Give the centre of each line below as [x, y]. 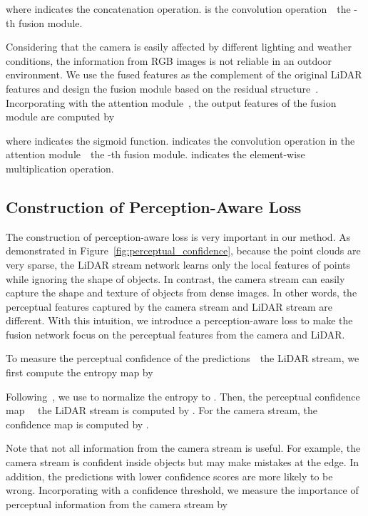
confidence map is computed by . [77, 424]
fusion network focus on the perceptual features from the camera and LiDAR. [175, 334]
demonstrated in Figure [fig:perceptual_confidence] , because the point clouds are [183, 251]
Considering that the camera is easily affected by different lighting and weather [179, 47]
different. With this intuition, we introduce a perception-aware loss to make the [179, 320]
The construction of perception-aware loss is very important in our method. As [178, 236]
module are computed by [60, 117]
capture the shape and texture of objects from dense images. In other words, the [182, 293]
